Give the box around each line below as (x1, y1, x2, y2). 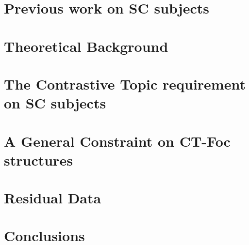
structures (4, 150, 73, 169)
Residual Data (4, 188, 101, 208)
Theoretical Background (4, 36, 168, 56)
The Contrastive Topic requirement (4, 74, 246, 93)
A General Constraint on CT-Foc (4, 131, 231, 151)
